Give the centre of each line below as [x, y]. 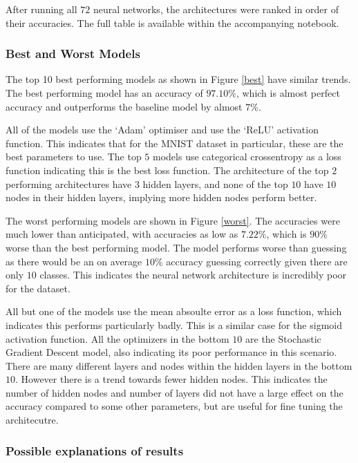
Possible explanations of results [95, 450]
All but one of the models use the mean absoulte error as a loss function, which [174, 311]
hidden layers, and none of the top [215, 183]
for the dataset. [38, 288]
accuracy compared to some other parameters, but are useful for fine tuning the [174, 406]
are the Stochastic [283, 338]
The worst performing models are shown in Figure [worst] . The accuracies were [173, 220]
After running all [41, 9]
